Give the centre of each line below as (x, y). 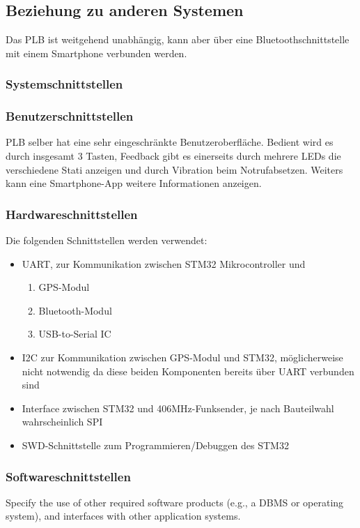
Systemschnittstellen (64, 84)
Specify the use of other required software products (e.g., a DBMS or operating (175, 502)
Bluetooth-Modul (75, 310)
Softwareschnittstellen (68, 476)
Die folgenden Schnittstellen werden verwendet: (107, 240)
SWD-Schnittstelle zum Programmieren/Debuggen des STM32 (155, 445)
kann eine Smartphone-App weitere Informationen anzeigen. (134, 183)
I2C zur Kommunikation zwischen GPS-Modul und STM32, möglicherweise (182, 357)
